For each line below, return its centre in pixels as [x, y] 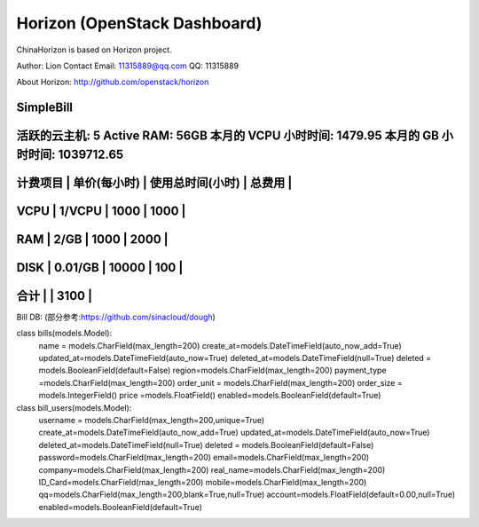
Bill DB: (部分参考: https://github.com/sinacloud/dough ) [116, 317]
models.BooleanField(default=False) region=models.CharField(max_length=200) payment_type [212, 370]
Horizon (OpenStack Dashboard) [139, 23]
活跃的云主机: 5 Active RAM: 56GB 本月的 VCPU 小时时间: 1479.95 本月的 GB [228, 136]
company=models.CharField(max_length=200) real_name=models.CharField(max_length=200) [212, 469]
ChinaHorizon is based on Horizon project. [94, 50]
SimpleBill [45, 108]
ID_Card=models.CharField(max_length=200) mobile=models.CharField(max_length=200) [203, 482]
